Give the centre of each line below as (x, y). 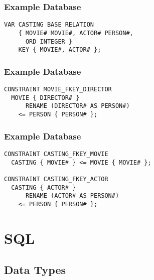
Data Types (35, 270)
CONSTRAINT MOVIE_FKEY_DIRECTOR (58, 90)
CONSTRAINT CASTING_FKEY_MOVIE (56, 154)
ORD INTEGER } (49, 41)
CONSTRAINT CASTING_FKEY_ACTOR (56, 179)
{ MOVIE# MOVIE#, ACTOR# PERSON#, (76, 33)
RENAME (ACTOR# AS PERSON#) (72, 196)
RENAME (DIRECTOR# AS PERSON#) (78, 106)
